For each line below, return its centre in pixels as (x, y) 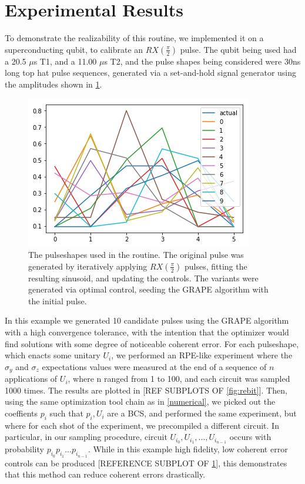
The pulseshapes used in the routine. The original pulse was (136, 255)
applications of (31, 379)
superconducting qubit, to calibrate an (74, 49)
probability (24, 449)
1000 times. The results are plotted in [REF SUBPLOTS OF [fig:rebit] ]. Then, (146, 390)
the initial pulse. (58, 300)
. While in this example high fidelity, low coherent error (188, 449)
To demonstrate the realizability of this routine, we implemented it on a (134, 38)
